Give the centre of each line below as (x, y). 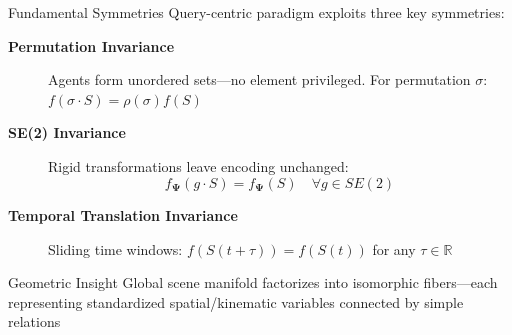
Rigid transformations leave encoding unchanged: (198, 165)
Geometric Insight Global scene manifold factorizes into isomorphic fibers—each (253, 282)
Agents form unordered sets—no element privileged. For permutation (259, 79)
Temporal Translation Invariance (123, 215)
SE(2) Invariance (67, 132)
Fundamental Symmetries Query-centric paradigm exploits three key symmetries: (256, 12)
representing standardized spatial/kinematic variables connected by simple (236, 301)
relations (34, 321)
